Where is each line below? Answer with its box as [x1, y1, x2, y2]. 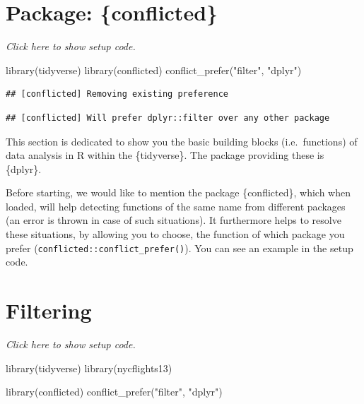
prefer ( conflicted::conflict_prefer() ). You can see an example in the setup [6, 240, 353, 255]
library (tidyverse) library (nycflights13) [6, 360, 172, 375]
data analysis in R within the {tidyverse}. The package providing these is [6, 148, 324, 162]
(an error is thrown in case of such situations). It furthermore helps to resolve [6, 213, 341, 227]
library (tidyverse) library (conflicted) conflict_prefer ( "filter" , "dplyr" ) [6, 62, 302, 77]
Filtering [6, 296, 92, 325]
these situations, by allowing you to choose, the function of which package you [6, 227, 345, 242]
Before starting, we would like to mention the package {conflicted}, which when [6, 185, 351, 200]
